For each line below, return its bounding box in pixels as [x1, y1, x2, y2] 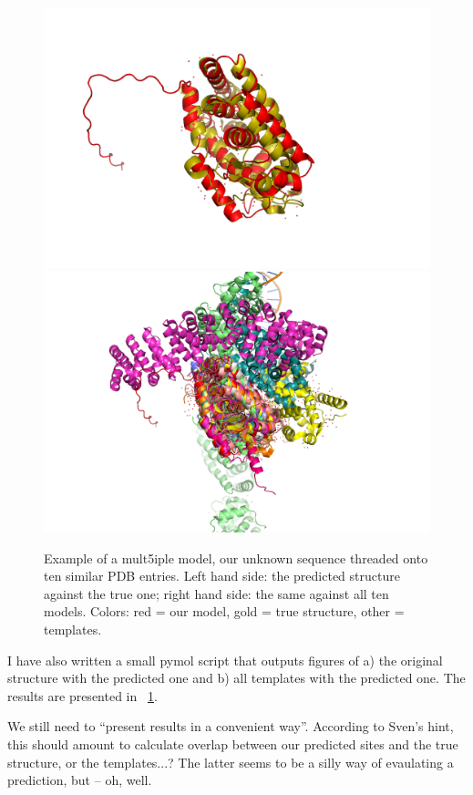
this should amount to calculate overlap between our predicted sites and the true [7, 734, 458, 753]
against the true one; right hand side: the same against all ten [44, 583, 389, 603]
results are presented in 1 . [7, 686, 158, 705]
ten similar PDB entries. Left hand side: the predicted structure [44, 566, 400, 585]
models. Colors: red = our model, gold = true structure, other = [44, 602, 405, 621]
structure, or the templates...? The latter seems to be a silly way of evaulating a [7, 752, 454, 771]
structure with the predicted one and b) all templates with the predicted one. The [7, 668, 466, 687]
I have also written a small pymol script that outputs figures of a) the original [7, 650, 443, 669]
